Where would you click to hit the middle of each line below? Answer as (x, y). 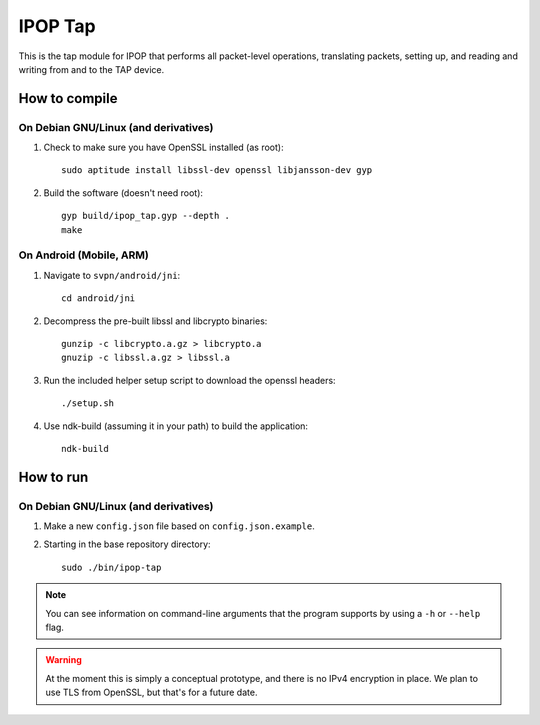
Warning (63, 660)
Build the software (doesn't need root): (123, 192)
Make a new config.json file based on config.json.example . (179, 526)
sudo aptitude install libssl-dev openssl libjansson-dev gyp (217, 170)
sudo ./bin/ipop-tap (111, 567)
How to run (53, 476)
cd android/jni (98, 298)
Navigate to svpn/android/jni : (112, 275)
